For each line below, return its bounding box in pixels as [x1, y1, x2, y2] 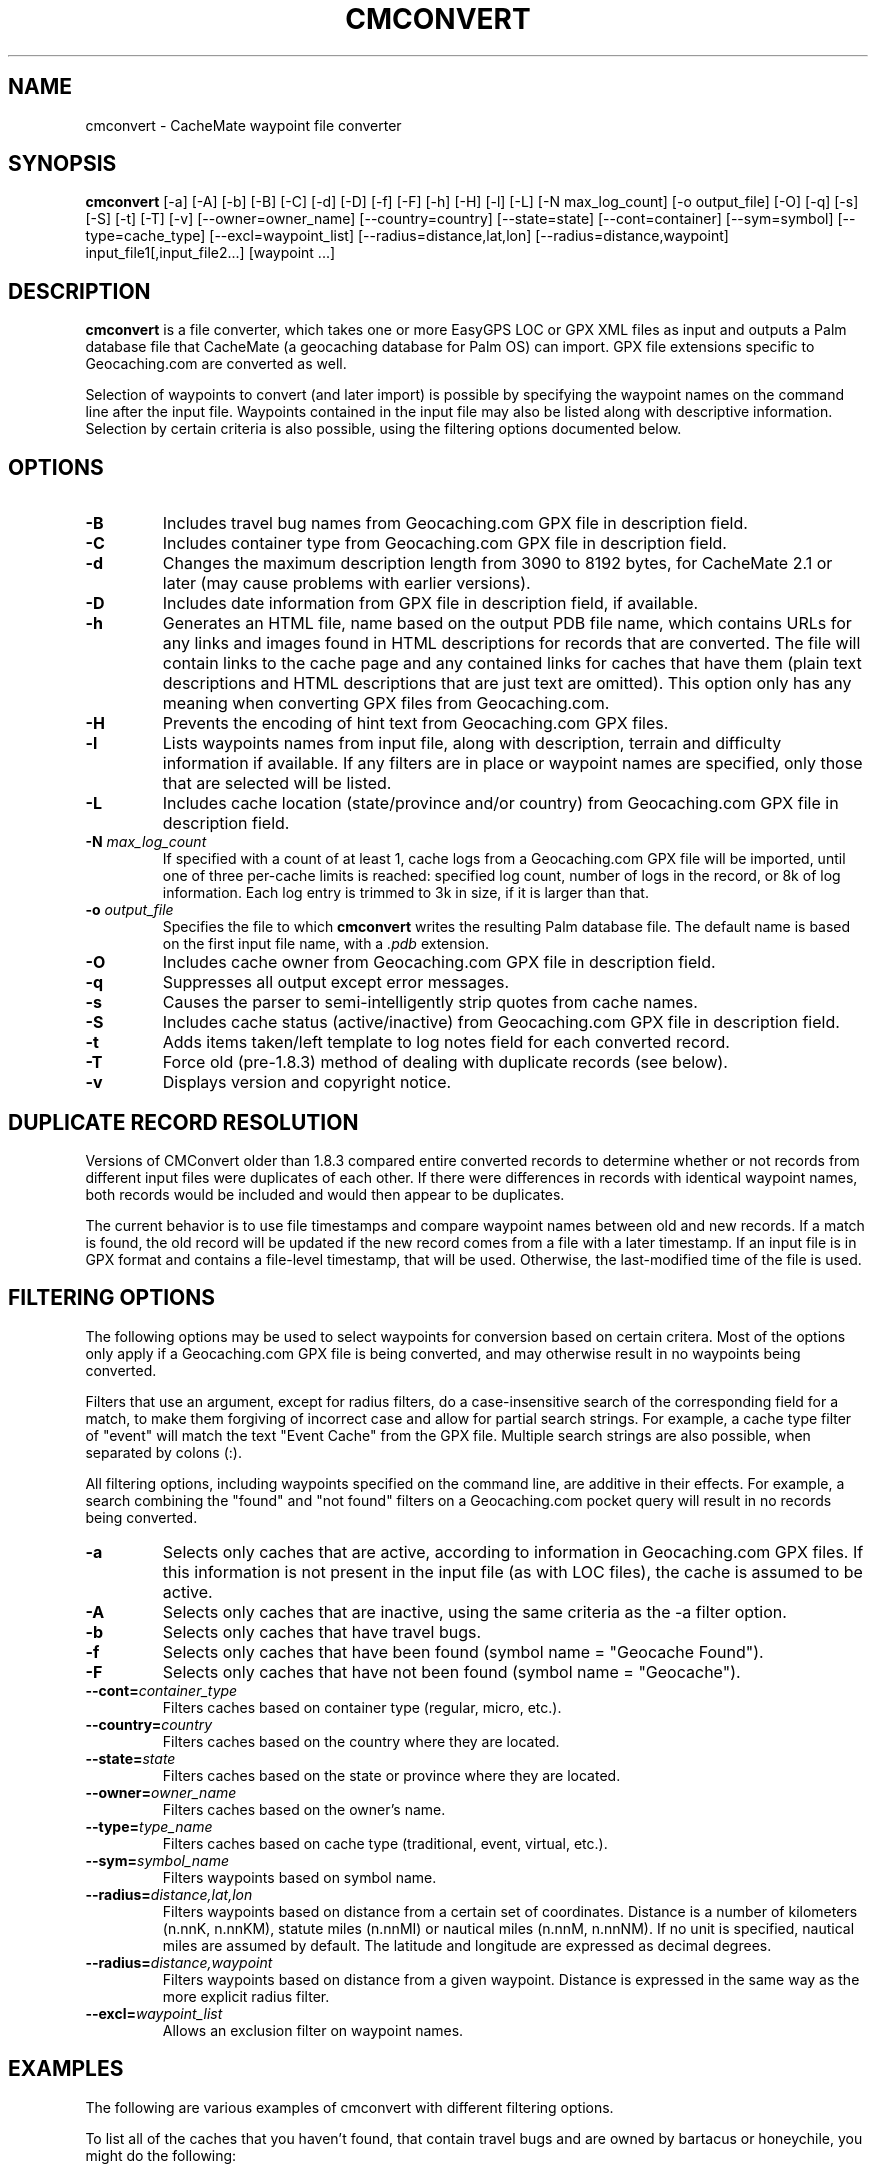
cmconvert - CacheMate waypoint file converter [85, 116, 402, 134]
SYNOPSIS [8, 151, 117, 177]
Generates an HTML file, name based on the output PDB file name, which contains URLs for [162, 613, 852, 634]
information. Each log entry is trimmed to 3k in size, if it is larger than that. [162, 884, 649, 902]
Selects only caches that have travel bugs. [162, 1621, 482, 1642]
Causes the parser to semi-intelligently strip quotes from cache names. [162, 992, 698, 1013]
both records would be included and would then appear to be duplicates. [85, 1185, 565, 1203]
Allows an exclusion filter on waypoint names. [162, 2021, 464, 2039]
